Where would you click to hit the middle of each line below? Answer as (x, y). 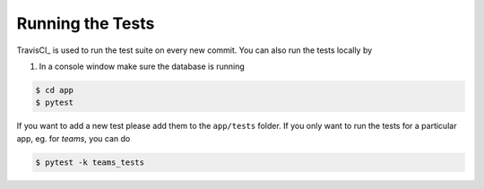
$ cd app (55, 90)
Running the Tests (86, 23)
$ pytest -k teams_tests (90, 162)
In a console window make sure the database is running (142, 66)
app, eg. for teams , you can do (73, 138)
